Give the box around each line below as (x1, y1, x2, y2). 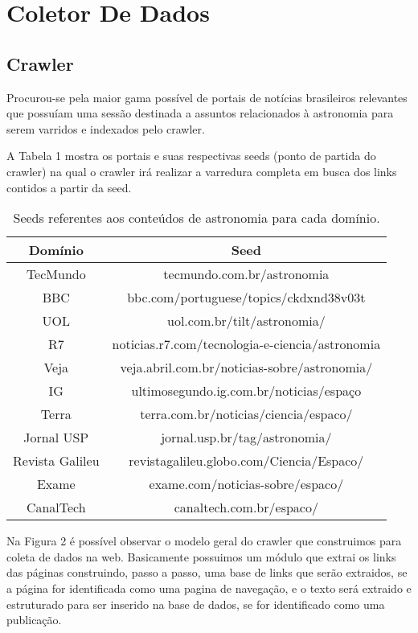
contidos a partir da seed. (6, 179, 132, 195)
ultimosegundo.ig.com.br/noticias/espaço (131, 381, 362, 401)
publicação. (6, 611, 62, 628)
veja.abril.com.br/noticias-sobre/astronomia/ (120, 358, 373, 377)
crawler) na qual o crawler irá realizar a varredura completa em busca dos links (6, 162, 397, 179)
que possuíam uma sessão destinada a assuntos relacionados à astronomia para (6, 105, 394, 121)
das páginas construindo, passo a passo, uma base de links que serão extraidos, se (6, 564, 408, 581)
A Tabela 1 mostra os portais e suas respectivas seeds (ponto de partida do (6, 147, 376, 164)
